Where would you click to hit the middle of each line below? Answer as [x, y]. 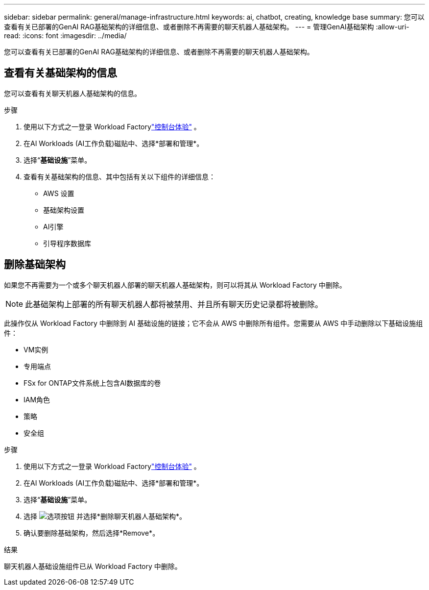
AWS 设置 [59, 193]
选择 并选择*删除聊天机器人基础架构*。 [105, 516]
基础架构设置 [64, 210]
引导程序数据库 [67, 243]
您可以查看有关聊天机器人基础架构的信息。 [72, 93]
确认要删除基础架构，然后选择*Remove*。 [92, 533]
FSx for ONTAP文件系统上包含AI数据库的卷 [92, 383]
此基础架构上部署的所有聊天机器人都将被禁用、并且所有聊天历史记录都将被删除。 [174, 304]
